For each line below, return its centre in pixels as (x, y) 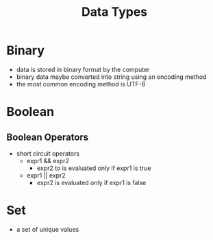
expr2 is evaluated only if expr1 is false (91, 182)
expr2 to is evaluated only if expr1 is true (94, 168)
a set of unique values (48, 229)
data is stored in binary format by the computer (83, 69)
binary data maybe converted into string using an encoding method (111, 77)
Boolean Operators (48, 137)
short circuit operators (48, 153)
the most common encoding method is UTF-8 (81, 84)
